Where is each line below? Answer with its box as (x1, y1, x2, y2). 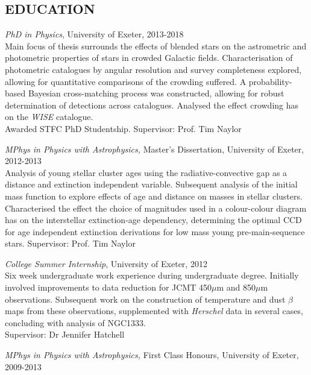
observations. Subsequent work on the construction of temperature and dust (5, 292, 286, 305)
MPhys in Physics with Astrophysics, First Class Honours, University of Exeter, (5, 348, 299, 361)
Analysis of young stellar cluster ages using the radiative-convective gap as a (5, 166, 287, 178)
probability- (248, 75, 292, 87)
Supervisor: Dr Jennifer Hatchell (5, 328, 125, 341)
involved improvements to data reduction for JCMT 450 (5, 281, 212, 294)
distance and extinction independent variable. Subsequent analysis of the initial (5, 178, 298, 191)
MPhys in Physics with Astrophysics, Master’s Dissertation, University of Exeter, (5, 142, 304, 155)
